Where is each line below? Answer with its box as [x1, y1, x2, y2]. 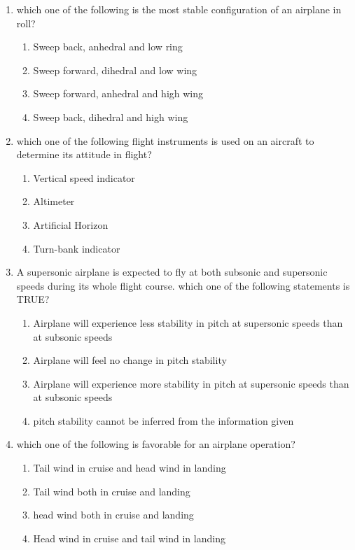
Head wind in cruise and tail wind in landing [33, 530, 225, 545]
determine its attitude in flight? [16, 147, 152, 162]
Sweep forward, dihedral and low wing [33, 62, 197, 77]
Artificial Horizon [33, 217, 109, 232]
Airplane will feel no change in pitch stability [33, 353, 227, 367]
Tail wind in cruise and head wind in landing [33, 460, 226, 475]
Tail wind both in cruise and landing [33, 484, 190, 498]
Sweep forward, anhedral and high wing [33, 86, 204, 101]
